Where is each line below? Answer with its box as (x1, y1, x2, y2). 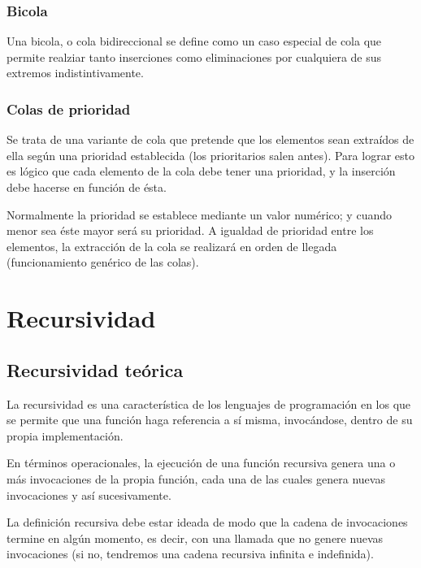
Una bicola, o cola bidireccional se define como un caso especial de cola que (7, 33, 382, 50)
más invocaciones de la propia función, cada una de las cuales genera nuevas (7, 470, 385, 487)
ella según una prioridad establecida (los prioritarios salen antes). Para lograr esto (7, 146, 414, 163)
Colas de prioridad (7, 98, 131, 119)
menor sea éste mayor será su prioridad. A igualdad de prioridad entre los (7, 222, 374, 239)
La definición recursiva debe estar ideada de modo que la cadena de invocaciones (7, 514, 408, 531)
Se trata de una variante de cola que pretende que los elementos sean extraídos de (7, 131, 414, 148)
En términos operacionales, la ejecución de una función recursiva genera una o (7, 454, 396, 471)
